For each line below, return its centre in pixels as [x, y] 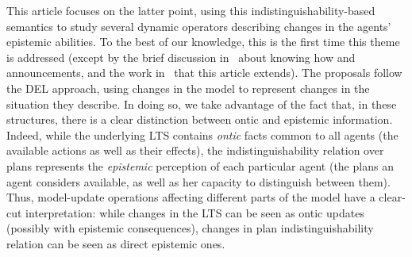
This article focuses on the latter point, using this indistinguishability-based [191, 10]
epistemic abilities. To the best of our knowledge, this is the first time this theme [203, 42]
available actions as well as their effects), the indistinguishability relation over [195, 150]
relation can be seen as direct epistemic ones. [116, 243]
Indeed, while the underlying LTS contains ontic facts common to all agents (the [202, 134]
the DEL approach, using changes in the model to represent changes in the [188, 88]
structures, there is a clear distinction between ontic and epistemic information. [200, 119]
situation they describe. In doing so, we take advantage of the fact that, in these [202, 104]
